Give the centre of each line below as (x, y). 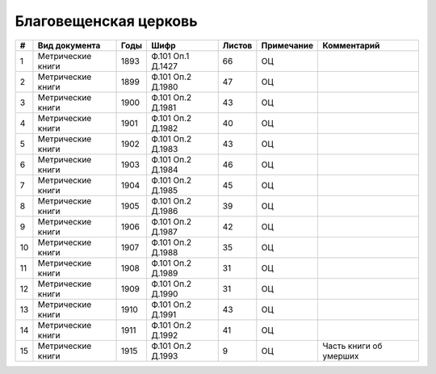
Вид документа (69, 45)
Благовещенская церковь (106, 21)
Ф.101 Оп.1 (170, 56)
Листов (237, 45)
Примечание (287, 45)
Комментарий (351, 45)
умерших (341, 355)
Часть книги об (352, 346)
